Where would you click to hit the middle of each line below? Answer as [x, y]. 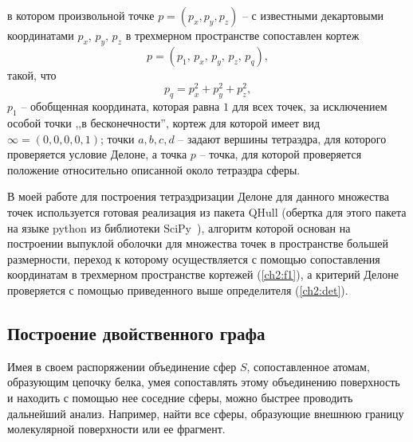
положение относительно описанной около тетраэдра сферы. [154, 169]
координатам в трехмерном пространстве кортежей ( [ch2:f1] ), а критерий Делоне [203, 274]
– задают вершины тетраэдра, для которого [282, 138]
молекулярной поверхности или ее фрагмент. [116, 429]
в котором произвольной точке [81, 15]
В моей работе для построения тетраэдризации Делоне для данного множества [199, 196]
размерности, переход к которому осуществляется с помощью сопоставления [194, 258]
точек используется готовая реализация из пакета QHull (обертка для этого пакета [207, 212]
